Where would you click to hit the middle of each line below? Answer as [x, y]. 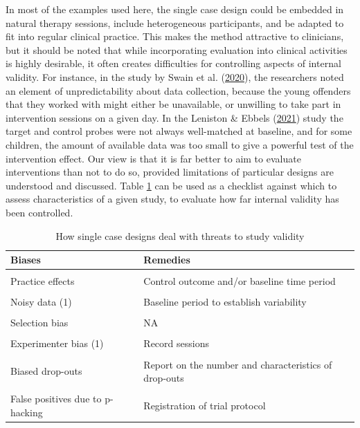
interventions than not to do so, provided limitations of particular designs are [170, 172]
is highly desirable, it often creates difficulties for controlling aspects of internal [173, 63]
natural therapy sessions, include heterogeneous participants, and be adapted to [175, 22]
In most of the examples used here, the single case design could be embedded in [175, 9]
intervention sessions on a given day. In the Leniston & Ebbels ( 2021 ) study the [174, 117]
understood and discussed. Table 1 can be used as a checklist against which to [171, 185]
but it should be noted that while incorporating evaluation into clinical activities [177, 49]
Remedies [167, 260]
